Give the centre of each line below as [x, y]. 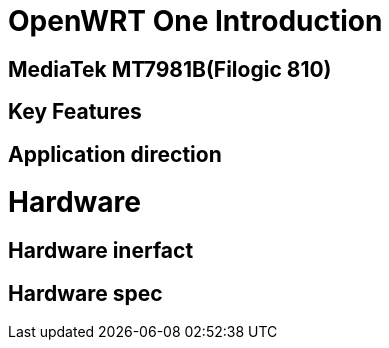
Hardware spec [85, 293]
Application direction [115, 154]
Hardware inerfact [101, 251]
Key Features [75, 112]
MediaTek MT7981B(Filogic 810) [170, 69]
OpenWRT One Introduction [195, 21]
